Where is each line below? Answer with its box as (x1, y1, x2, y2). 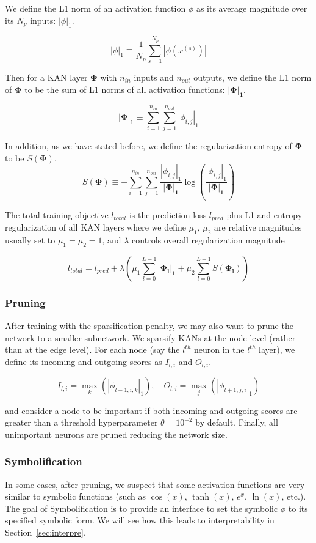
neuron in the (194, 343, 245, 356)
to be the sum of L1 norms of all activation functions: (24, 83, 225, 95)
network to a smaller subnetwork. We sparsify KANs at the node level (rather (5, 331, 296, 344)
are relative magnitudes (214, 221, 302, 234)
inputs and (134, 70, 174, 83)
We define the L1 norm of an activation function (5, 2, 186, 14)
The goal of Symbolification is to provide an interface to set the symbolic (5, 501, 278, 514)
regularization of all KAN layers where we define (5, 221, 186, 234)
